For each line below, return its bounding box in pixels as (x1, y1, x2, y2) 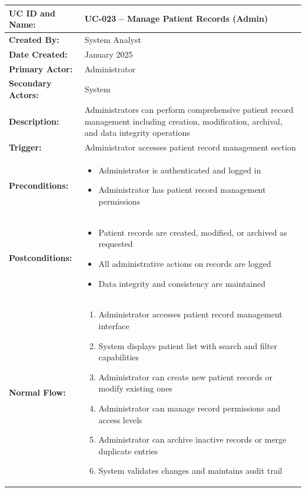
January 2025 (84, 48, 133, 60)
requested (98, 237, 133, 250)
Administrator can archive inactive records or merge (98, 433, 287, 446)
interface (98, 320, 129, 332)
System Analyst (84, 33, 141, 45)
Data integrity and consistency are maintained (98, 277, 266, 289)
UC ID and (9, 6, 55, 19)
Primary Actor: (9, 62, 73, 75)
